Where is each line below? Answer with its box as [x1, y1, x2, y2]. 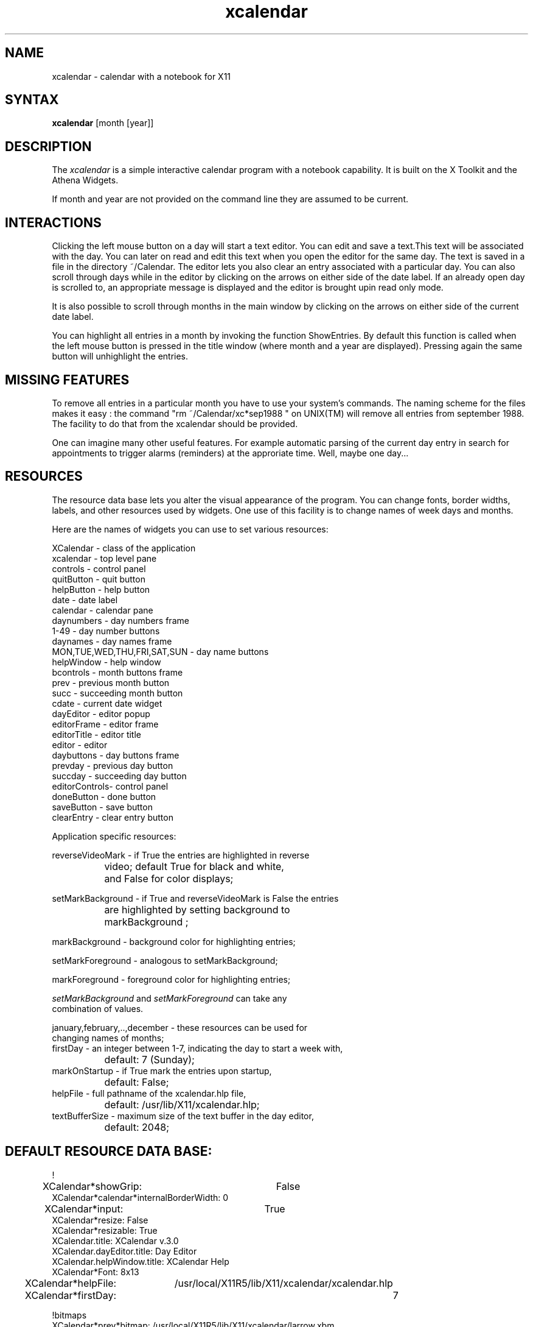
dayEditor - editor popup [52, 708, 150, 719]
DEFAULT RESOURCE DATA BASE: [5, 1144, 212, 1159]
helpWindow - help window [52, 656, 161, 667]
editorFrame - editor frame [52, 718, 159, 729]
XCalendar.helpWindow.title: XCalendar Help [52, 1256, 229, 1267]
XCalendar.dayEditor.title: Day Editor [52, 1245, 197, 1256]
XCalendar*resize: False [52, 1214, 148, 1225]
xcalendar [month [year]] [52, 118, 154, 129]
